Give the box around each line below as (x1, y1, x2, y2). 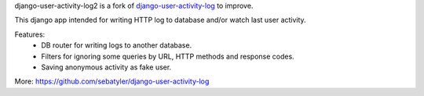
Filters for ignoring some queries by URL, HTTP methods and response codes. (41, 52, 294, 61)
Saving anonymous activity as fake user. (41, 62, 172, 72)
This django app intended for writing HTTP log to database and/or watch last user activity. (14, 16, 306, 25)
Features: (14, 30, 46, 39)
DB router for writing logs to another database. (41, 41, 192, 50)
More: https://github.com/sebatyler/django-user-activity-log (14, 76, 210, 86)
